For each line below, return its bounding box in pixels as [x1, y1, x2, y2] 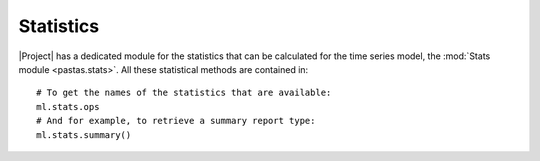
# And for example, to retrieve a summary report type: [36, 115, 316, 127]
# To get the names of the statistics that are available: [36, 87, 332, 99]
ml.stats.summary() [36, 129, 132, 140]
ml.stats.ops [36, 101, 100, 112]
